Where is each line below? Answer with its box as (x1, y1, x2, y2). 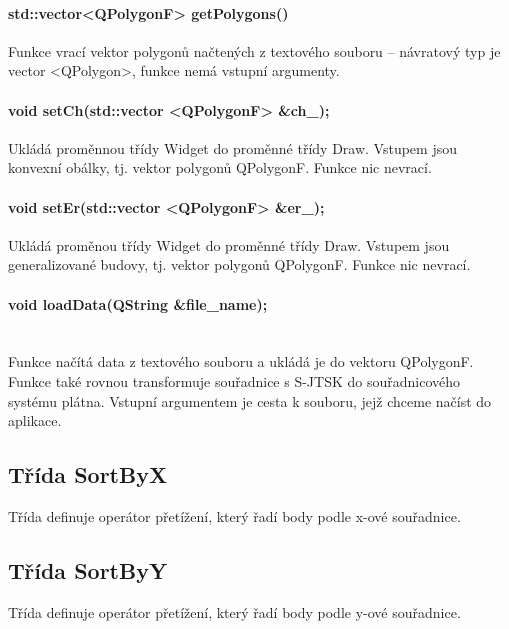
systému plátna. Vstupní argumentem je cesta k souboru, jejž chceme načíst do (8, 390, 492, 411)
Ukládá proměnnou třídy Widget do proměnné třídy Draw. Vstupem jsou (8, 137, 457, 158)
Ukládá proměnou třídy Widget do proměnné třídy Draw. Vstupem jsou (8, 234, 450, 255)
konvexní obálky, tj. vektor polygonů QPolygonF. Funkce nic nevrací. (8, 157, 432, 178)
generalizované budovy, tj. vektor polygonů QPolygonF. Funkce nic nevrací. (8, 254, 471, 275)
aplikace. (8, 410, 62, 431)
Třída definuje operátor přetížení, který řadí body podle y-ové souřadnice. (8, 601, 461, 622)
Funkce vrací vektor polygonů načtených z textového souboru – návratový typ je (8, 40, 501, 61)
